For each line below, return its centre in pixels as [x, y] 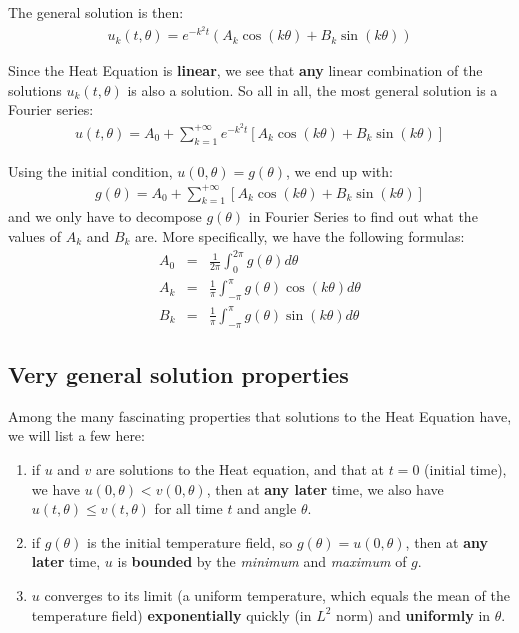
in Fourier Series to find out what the [363, 216]
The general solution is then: [96, 12]
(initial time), [465, 469]
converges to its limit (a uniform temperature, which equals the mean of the [277, 594]
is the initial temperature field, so [190, 541]
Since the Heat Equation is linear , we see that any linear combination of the [245, 70]
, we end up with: [339, 170]
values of [34, 236]
